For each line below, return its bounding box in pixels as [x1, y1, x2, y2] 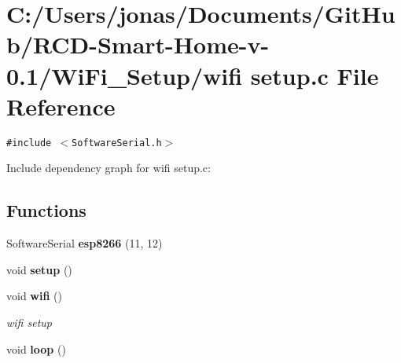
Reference [6, 90, 116, 122]
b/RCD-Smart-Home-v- [6, 28, 270, 60]
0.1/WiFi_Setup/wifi [6, 59, 243, 91]
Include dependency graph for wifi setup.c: [6, 159, 211, 176]
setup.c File [250, 59, 379, 91]
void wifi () [6, 288, 62, 304]
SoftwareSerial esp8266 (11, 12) [6, 235, 163, 251]
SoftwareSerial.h [72, 137, 162, 148]
